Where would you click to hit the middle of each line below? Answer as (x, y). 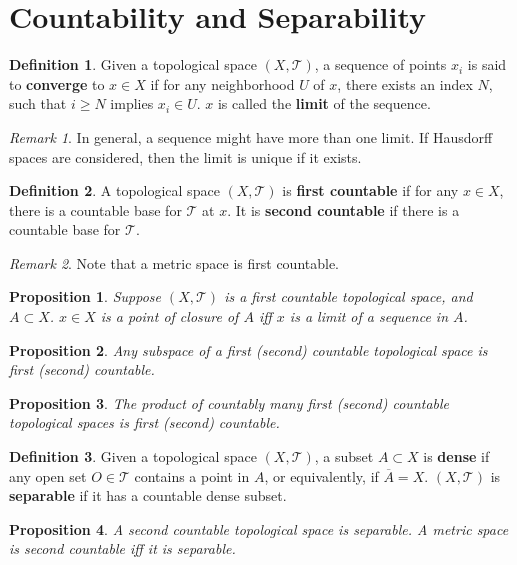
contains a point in (192, 475)
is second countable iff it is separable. (122, 548)
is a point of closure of (169, 316)
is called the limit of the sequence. (324, 103)
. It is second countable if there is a (343, 209)
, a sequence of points (380, 64)
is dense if (456, 456)
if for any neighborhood (222, 83)
